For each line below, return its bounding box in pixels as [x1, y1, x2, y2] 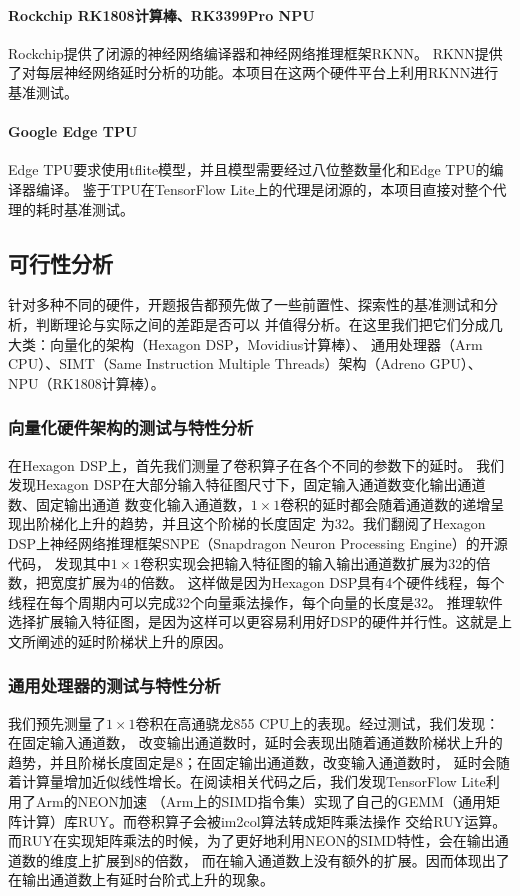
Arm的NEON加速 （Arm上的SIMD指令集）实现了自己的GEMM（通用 [35, 791, 486, 812]
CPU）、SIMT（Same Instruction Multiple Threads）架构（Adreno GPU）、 [8, 353, 482, 374]
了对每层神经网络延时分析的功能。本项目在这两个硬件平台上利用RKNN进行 [8, 62, 499, 83]
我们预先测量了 [8, 712, 106, 733]
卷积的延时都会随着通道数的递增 [280, 493, 491, 514]
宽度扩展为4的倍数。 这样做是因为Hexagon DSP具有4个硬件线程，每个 [49, 572, 505, 593]
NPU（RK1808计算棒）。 [8, 372, 165, 393]
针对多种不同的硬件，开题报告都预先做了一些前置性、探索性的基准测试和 [8, 294, 484, 315]
